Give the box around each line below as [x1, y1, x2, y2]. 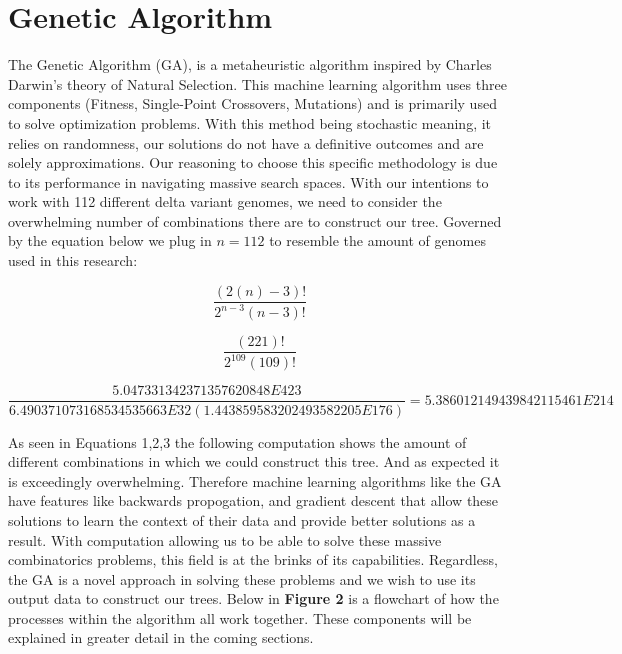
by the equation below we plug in [8, 230, 212, 251]
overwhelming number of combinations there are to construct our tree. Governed [8, 210, 502, 231]
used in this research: [8, 250, 138, 271]
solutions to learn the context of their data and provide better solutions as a [8, 509, 476, 530]
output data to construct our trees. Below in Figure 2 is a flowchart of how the [8, 588, 499, 609]
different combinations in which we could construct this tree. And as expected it [8, 451, 500, 472]
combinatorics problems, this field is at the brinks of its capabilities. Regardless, [8, 549, 498, 570]
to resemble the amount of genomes [269, 230, 486, 251]
